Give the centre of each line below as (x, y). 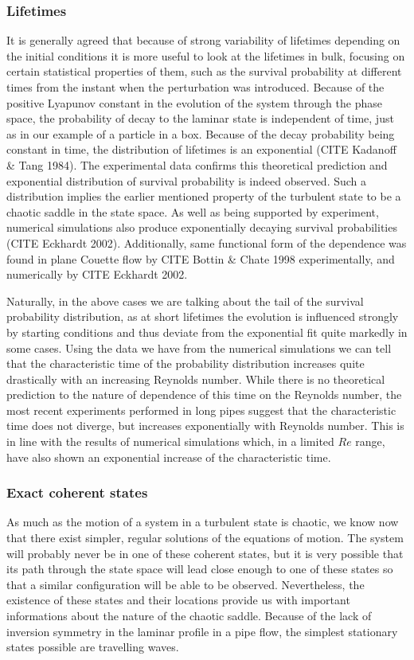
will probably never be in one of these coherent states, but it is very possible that (205, 553)
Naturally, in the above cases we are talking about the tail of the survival (185, 301)
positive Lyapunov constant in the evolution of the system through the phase (194, 102)
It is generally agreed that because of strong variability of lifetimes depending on (203, 40)
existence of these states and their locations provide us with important (178, 600)
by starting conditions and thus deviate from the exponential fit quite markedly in (207, 332)
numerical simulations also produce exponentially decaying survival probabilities (202, 227)
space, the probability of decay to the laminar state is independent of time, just (200, 118)
